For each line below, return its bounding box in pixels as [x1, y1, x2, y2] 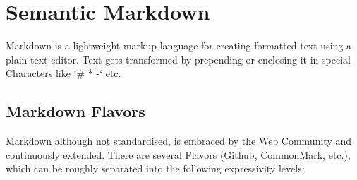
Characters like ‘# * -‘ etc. [6, 66, 121, 80]
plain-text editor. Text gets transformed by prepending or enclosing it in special [6, 52, 351, 66]
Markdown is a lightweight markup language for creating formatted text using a [6, 38, 351, 53]
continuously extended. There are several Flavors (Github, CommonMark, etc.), [6, 147, 351, 162]
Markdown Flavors [6, 100, 145, 122]
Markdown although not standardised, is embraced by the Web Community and [6, 133, 351, 148]
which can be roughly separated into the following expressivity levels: [6, 161, 305, 176]
